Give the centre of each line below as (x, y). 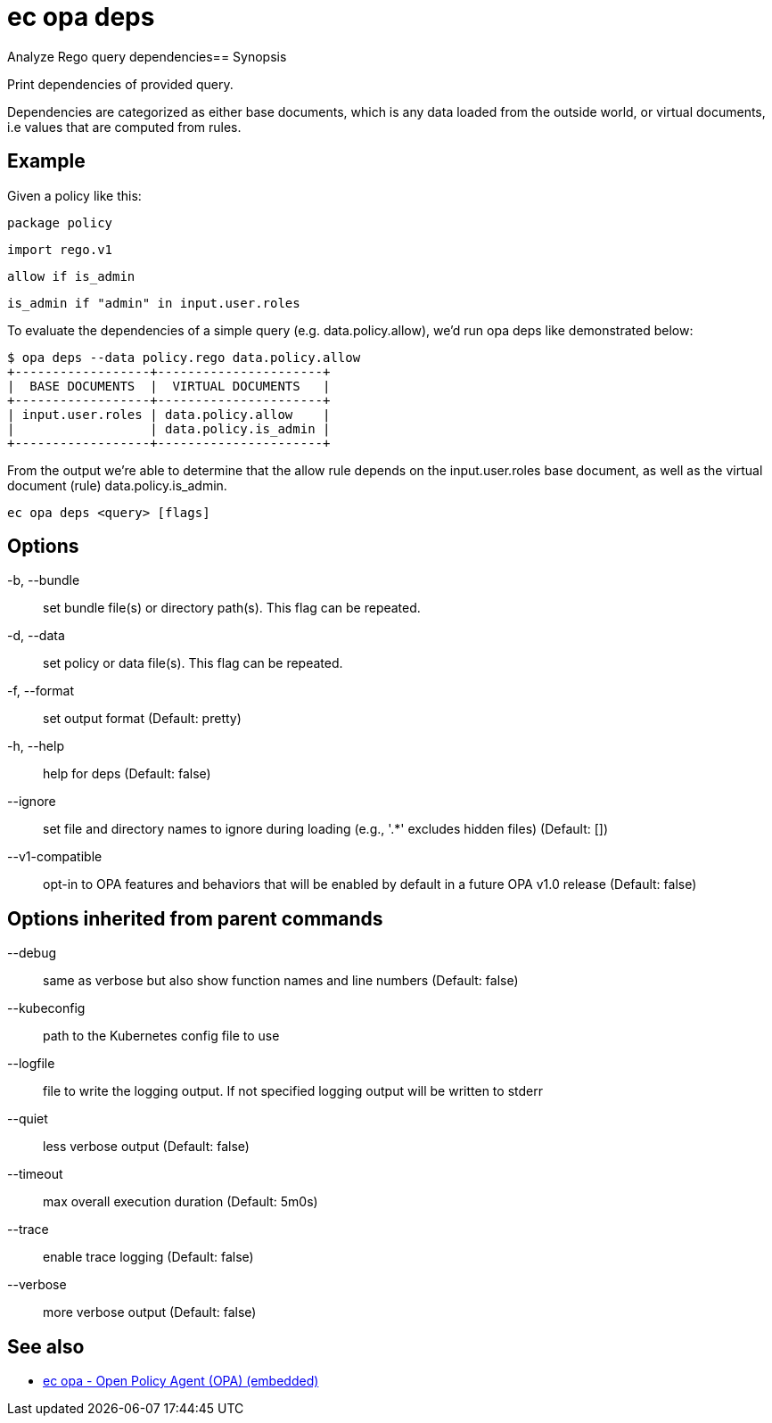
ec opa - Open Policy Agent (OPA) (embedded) (181, 1381)
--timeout (35, 1174)
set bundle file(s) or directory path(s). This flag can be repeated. (232, 608)
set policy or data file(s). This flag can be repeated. (193, 663)
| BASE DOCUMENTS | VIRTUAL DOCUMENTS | (169, 386)
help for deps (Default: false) (127, 774)
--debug (32, 953)
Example (46, 161)
